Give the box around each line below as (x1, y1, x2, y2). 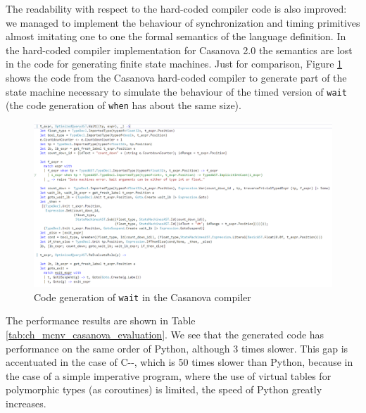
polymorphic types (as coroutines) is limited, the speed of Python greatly (6, 382, 322, 397)
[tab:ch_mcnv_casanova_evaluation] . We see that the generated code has (6, 327, 324, 342)
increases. (6, 396, 46, 411)
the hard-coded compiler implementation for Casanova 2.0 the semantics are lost (6, 42, 353, 57)
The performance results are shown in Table (6, 313, 196, 328)
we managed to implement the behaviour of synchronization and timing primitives (6, 15, 360, 30)
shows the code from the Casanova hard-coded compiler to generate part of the (6, 70, 347, 84)
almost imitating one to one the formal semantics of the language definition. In (6, 29, 346, 44)
